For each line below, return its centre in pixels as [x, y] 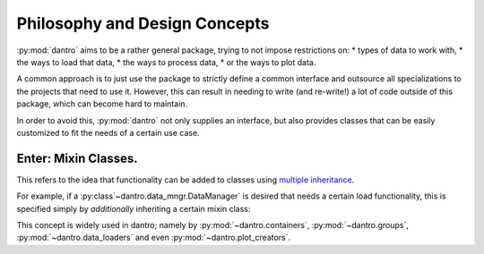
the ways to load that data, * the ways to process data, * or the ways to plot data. [166, 62]
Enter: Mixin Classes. [77, 158]
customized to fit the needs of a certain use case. [108, 132]
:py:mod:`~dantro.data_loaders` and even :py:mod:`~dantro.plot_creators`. [154, 238]
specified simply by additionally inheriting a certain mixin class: [134, 208]
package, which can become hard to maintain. [102, 104]
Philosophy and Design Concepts [143, 23]
